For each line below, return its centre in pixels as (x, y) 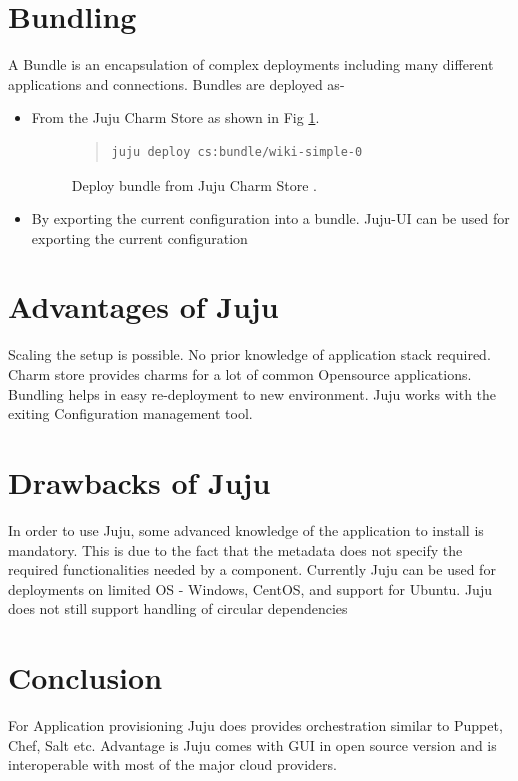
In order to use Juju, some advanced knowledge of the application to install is (246, 529)
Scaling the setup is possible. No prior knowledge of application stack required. (249, 354)
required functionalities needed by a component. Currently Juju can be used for (252, 569)
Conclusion (85, 677)
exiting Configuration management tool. (130, 413)
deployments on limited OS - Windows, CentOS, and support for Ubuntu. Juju (250, 588)
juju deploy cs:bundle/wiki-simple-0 (237, 151)
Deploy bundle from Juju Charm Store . (194, 184)
